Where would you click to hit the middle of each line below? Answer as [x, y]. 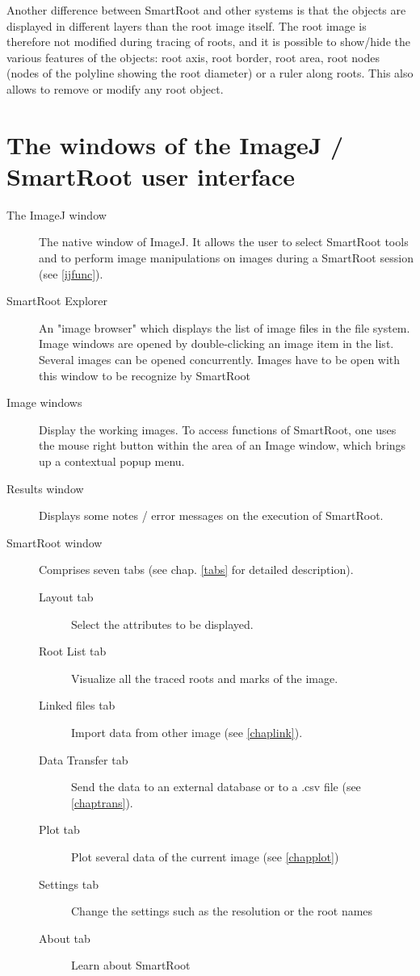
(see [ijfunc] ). [71, 273]
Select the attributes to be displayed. [162, 624]
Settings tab [69, 884]
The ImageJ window [57, 214]
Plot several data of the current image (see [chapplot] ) [205, 856]
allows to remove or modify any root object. [115, 88]
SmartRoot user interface [151, 176]
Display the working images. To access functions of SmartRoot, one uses [218, 429]
